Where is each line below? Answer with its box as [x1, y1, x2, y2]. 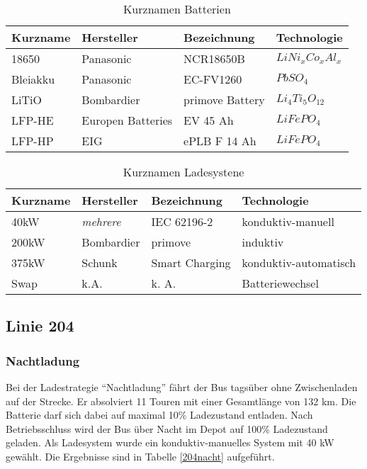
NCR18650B [183, 50, 245, 67]
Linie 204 [6, 315, 74, 337]
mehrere [81, 213, 121, 230]
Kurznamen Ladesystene [123, 164, 244, 180]
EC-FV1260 [183, 71, 242, 87]
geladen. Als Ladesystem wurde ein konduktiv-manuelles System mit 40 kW [6, 435, 334, 450]
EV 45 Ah [183, 112, 234, 128]
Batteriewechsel [242, 275, 319, 291]
